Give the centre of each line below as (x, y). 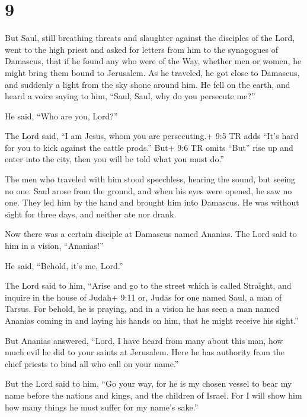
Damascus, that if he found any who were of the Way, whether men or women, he (153, 61)
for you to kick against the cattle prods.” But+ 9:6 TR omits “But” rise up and (149, 147)
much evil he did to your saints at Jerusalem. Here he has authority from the (145, 352)
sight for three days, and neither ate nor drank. (91, 214)
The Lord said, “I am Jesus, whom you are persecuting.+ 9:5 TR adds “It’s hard (152, 136)
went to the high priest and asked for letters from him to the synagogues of (141, 49)
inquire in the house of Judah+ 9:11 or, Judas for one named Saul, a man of (143, 297)
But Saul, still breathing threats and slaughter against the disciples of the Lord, (150, 38)
